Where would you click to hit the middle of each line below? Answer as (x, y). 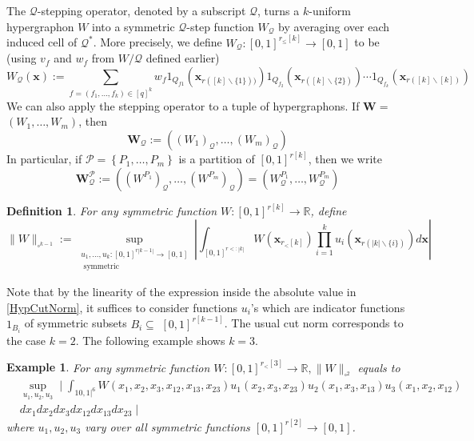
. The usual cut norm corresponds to (314, 323)
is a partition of (217, 159)
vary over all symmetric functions (167, 426)
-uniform (330, 10)
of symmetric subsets (76, 323)
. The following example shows (150, 340)
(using (22, 58)
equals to (379, 367)
